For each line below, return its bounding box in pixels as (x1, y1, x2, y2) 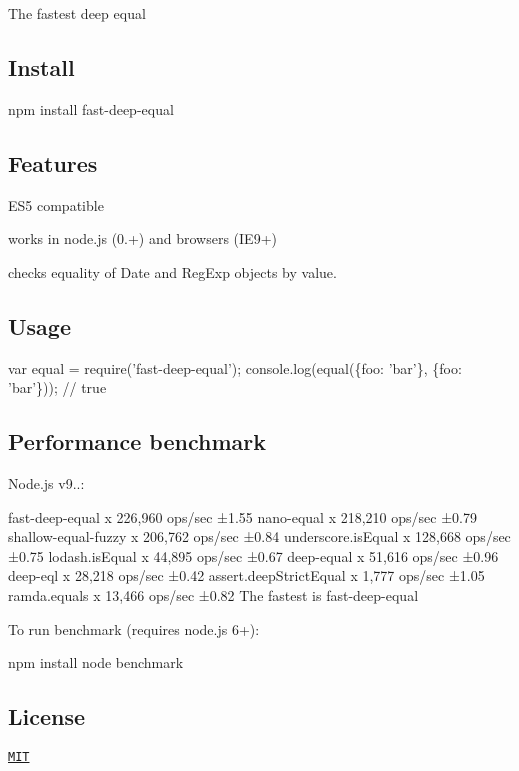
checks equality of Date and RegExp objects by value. (8, 261, 337, 282)
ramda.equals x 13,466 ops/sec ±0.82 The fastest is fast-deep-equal (8, 584, 419, 605)
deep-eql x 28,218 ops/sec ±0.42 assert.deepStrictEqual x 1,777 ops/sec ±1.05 (8, 565, 485, 586)
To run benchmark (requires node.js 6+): (8, 618, 260, 639)
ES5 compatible (8, 194, 104, 215)
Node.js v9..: (8, 472, 85, 493)
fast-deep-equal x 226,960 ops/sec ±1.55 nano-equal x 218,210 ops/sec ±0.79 (8, 506, 477, 527)
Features (8, 147, 98, 178)
